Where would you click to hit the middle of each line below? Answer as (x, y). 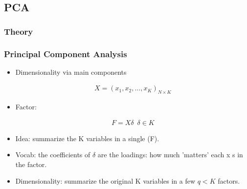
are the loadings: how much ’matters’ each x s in (170, 155)
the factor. (31, 164)
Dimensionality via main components (71, 72)
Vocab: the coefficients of (53, 155)
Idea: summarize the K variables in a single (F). (87, 138)
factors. (229, 180)
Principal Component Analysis (66, 53)
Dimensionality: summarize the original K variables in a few (105, 180)
